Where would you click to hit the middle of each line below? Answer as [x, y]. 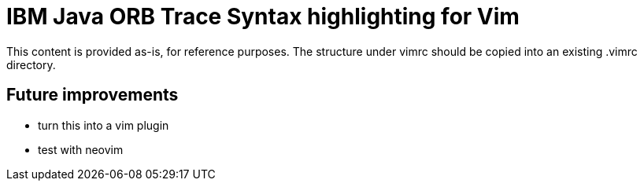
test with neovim [81, 149]
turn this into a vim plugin [104, 125]
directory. [31, 64]
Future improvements [93, 95]
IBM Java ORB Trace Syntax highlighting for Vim [263, 16]
